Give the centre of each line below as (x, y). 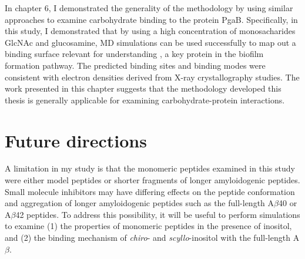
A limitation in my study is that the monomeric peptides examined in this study (150, 168)
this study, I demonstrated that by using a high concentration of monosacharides (150, 31)
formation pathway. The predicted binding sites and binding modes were (135, 65)
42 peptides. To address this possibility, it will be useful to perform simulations (158, 214)
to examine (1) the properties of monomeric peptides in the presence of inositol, (148, 226)
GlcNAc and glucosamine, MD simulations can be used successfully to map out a (150, 42)
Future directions (76, 140)
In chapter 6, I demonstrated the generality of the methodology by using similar (149, 8)
